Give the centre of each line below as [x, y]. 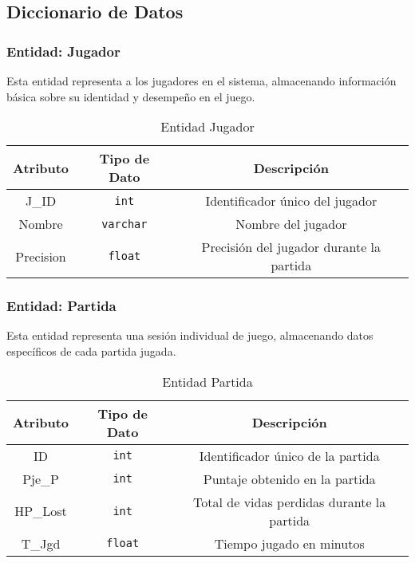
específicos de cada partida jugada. [91, 351]
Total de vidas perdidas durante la [290, 502]
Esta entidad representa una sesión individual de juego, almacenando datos [190, 335]
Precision [41, 256]
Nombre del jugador [291, 224]
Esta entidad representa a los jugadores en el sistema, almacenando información [202, 81]
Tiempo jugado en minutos [289, 543]
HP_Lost [41, 511]
